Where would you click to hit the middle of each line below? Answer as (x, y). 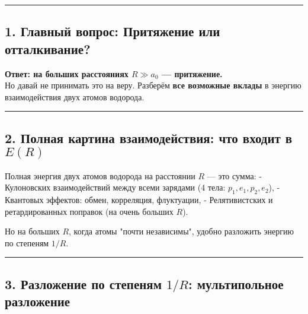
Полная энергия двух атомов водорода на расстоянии (100, 175)
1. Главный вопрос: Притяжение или (113, 31)
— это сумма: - (234, 175)
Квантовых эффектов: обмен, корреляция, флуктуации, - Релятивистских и (139, 199)
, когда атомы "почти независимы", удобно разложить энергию (181, 231)
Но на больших (32, 231)
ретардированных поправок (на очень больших (89, 211)
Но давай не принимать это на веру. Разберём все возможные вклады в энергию (153, 85)
